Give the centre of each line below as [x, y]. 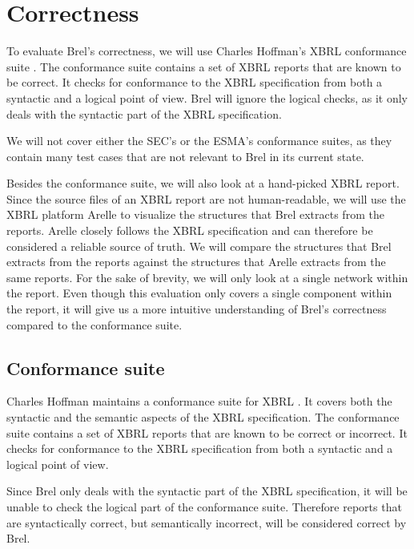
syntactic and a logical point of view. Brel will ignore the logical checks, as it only [207, 97]
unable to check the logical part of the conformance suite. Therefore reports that [204, 506]
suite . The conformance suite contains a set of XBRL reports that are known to [204, 66]
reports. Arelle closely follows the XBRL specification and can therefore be [190, 230]
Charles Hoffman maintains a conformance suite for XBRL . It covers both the [199, 401]
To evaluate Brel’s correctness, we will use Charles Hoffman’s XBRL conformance [207, 51]
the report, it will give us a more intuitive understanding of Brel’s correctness [197, 309]
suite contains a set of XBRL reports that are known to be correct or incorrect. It [207, 432]
